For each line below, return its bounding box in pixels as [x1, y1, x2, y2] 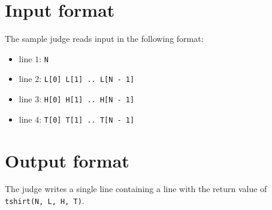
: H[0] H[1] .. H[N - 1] [39, 93, 135, 105]
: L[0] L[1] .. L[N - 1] [39, 72, 135, 85]
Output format [5, 148, 129, 172]
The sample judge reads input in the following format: [5, 32, 204, 45]
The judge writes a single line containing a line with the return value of [5, 182, 267, 195]
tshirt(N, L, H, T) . [5, 194, 84, 207]
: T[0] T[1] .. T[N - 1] [39, 112, 135, 125]
